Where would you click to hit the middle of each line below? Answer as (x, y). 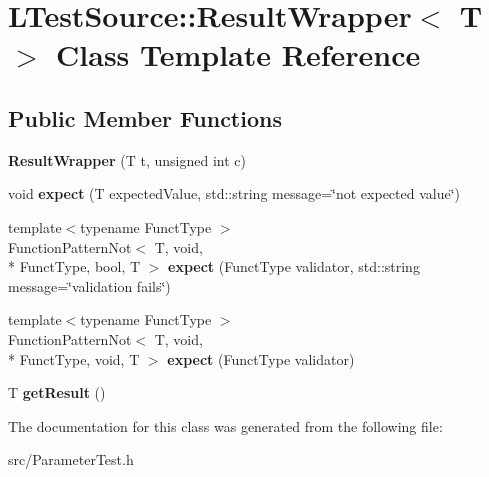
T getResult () (57, 392)
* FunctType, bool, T (74, 266)
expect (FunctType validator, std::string (294, 266)
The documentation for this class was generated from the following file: (225, 425)
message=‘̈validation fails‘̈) (89, 285)
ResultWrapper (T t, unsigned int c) (127, 159)
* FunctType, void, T (74, 358)
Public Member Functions (145, 117)
